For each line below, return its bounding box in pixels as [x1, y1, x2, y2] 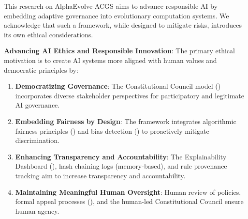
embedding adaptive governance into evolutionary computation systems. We [4, 10, 229, 20]
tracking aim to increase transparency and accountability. [15, 170, 186, 180]
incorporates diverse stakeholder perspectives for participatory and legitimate [15, 90, 245, 100]
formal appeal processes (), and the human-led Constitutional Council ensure [15, 196, 244, 206]
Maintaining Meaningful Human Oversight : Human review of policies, [15, 187, 241, 197]
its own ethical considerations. [4, 29, 93, 39]
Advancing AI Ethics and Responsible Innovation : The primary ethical [4, 46, 235, 56]
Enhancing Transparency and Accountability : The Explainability [15, 151, 227, 161]
